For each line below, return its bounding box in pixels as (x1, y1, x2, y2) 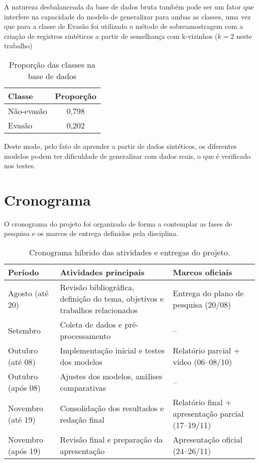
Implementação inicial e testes (60, 345, 165, 356)
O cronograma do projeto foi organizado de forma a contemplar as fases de (4, 218, 232, 229)
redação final (60, 413, 105, 425)
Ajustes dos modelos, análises (60, 370, 162, 382)
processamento (60, 330, 111, 342)
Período (8, 266, 39, 278)
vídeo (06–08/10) (173, 356, 232, 368)
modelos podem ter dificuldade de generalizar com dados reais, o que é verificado (4, 150, 251, 161)
